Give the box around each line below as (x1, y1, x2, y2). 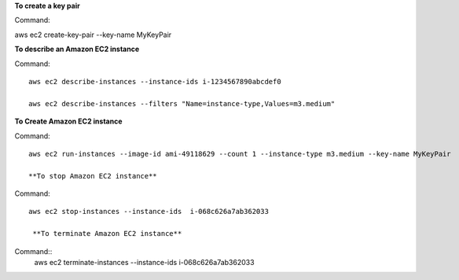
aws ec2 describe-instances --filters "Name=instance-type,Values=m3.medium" (28, 99, 336, 108)
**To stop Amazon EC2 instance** (28, 171, 157, 180)
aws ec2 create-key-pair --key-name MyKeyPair (14, 30, 172, 39)
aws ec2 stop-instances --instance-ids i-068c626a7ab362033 (28, 207, 269, 216)
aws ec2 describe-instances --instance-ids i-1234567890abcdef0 (28, 77, 282, 86)
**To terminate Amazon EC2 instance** (32, 229, 182, 238)
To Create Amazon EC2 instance (14, 116, 123, 126)
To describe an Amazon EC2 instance (14, 44, 140, 54)
